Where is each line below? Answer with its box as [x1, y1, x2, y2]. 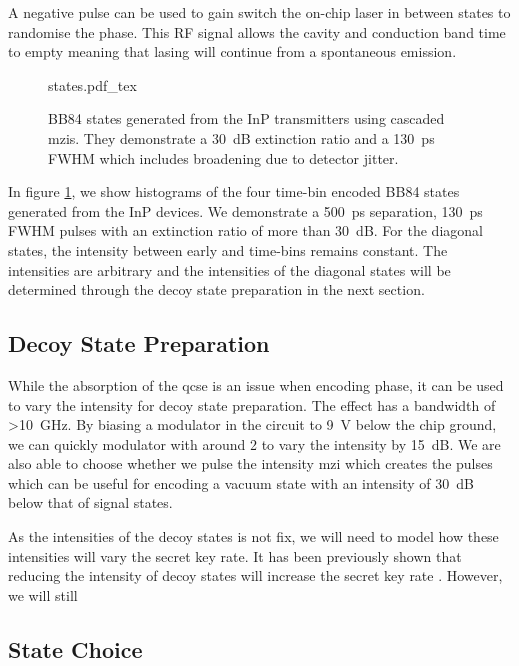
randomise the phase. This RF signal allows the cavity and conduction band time [8, 21, 506, 42]
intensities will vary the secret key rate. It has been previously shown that [8, 545, 462, 566]
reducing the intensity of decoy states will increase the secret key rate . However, [8, 565, 503, 586]
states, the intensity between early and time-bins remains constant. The [8, 239, 448, 260]
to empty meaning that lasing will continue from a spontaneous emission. [8, 41, 457, 62]
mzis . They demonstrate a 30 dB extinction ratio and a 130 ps [48, 127, 435, 148]
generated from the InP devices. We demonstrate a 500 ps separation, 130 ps [8, 200, 483, 221]
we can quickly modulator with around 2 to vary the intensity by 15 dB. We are [8, 433, 501, 454]
